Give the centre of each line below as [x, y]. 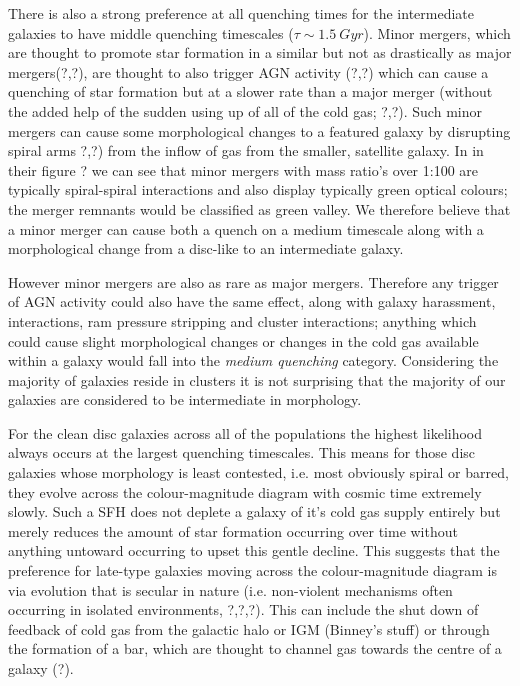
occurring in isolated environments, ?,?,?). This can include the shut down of [243, 609]
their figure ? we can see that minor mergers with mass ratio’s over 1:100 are [243, 169]
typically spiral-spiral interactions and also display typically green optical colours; [258, 189]
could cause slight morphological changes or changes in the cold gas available [243, 340]
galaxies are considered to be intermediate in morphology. [185, 399]
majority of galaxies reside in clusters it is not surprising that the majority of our [257, 379]
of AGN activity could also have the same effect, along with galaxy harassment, [252, 301]
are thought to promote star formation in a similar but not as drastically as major [260, 52]
